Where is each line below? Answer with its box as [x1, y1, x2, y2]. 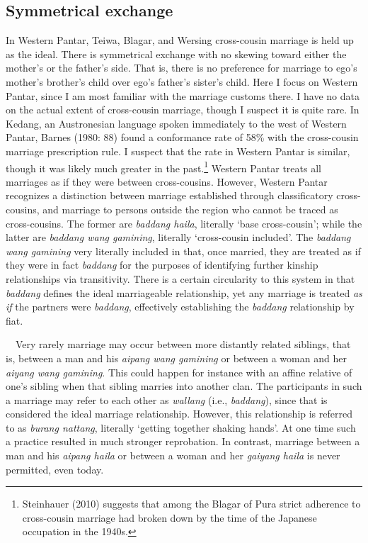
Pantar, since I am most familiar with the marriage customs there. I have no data [6, 88, 360, 103]
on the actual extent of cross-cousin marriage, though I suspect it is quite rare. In [6, 102, 360, 117]
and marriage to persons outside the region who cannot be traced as [42, 201, 338, 216]
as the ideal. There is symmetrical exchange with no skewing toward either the [6, 46, 347, 61]
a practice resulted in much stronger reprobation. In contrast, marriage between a [6, 434, 360, 449]
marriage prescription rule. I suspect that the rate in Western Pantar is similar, [6, 143, 350, 158]
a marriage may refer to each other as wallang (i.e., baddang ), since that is [6, 392, 328, 407]
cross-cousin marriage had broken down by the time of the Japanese [22, 510, 317, 525]
